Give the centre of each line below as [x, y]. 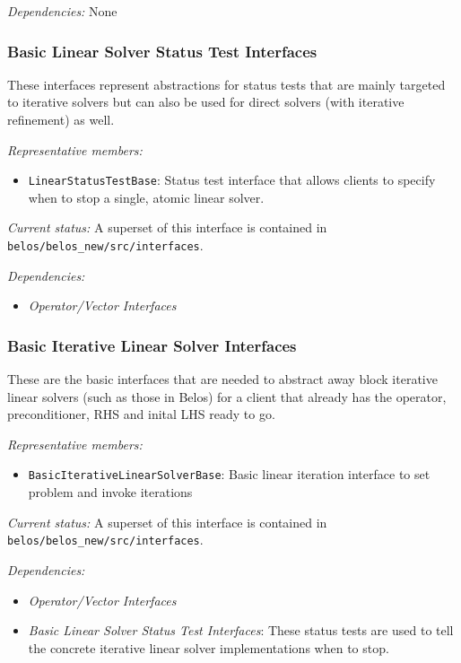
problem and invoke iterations [110, 492]
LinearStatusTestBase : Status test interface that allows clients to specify [232, 180]
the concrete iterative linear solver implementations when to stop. [209, 647]
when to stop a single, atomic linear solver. [146, 197]
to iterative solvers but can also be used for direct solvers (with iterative [206, 102]
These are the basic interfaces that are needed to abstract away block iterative [222, 379]
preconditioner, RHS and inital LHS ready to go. [141, 414]
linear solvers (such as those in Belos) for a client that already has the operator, [227, 396]
